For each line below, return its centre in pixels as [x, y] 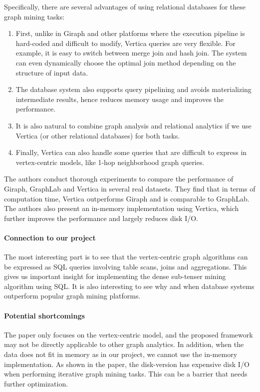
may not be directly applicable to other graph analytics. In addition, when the [124, 344]
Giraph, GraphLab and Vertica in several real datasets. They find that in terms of [130, 188]
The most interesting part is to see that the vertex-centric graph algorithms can [126, 257]
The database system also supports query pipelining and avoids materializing [133, 89]
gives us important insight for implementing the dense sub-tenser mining [115, 276]
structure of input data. [52, 72]
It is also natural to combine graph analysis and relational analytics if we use [133, 125]
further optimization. [36, 383]
